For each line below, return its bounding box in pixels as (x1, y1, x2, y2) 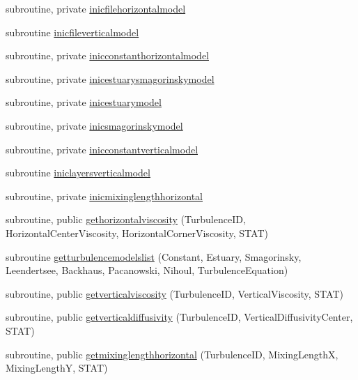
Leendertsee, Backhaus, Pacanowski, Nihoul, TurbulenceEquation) (6, 263, 288, 278)
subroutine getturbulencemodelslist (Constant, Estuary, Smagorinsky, (6, 249, 302, 264)
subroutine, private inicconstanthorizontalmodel (6, 48, 209, 63)
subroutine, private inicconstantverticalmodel (6, 142, 199, 156)
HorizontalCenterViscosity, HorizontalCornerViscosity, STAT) (6, 225, 268, 240)
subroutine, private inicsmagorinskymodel (6, 118, 183, 132)
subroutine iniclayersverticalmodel (6, 165, 150, 180)
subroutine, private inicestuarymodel (6, 95, 162, 109)
